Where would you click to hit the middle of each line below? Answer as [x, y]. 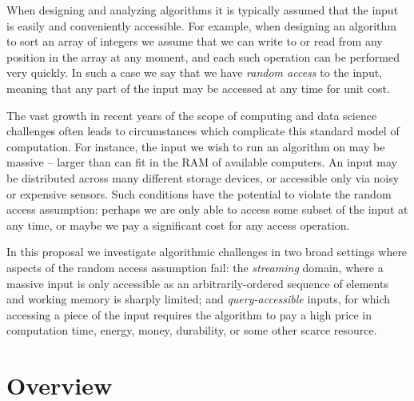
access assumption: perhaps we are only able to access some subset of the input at [207, 209]
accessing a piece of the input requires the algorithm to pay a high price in [189, 314]
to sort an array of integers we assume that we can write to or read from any [195, 41]
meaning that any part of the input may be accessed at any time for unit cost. [198, 88]
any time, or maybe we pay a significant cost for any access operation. [178, 225]
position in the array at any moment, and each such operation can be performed [203, 56]
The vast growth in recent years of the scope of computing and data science [192, 115]
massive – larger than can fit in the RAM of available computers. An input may [202, 162]
